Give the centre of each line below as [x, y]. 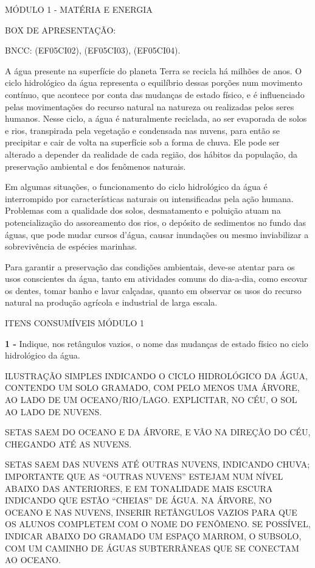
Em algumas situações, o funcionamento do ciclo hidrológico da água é [136, 187]
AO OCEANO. [33, 560]
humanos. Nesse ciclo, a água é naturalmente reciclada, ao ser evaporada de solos [156, 118]
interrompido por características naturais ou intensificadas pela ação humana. [149, 198]
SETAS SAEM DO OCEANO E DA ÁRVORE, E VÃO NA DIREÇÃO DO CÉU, [158, 432]
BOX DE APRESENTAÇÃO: [61, 30]
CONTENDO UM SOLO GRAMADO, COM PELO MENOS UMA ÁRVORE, [152, 387]
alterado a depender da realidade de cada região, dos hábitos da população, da [151, 154]
